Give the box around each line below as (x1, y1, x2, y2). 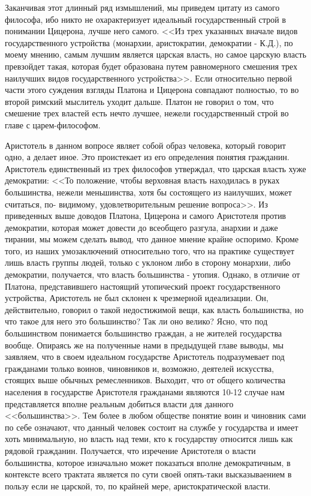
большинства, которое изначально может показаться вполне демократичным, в (5, 456, 291, 468)
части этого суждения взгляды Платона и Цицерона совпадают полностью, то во (5, 83, 299, 96)
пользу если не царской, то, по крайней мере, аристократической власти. (5, 479, 271, 492)
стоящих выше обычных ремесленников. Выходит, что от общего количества (5, 374, 286, 386)
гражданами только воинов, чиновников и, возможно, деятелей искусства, (5, 362, 274, 374)
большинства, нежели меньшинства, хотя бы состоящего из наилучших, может (5, 185, 292, 198)
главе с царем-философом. (5, 118, 101, 131)
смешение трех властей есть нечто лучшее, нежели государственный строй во (5, 107, 289, 119)
